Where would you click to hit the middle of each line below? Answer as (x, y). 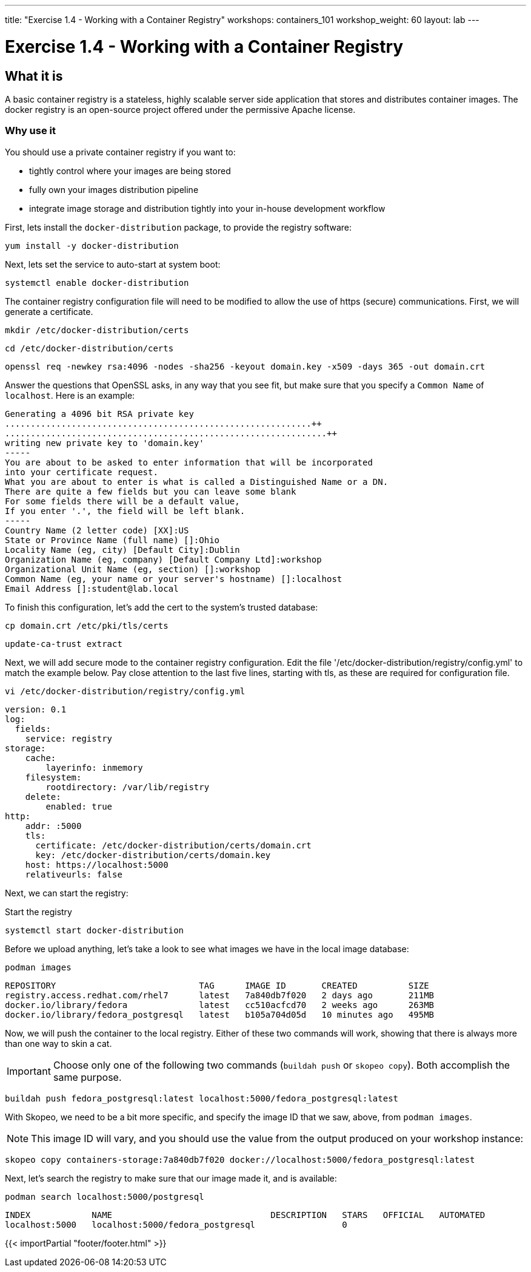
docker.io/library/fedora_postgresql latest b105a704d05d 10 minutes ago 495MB (220, 1014)
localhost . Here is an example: (70, 395)
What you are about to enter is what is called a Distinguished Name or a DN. (197, 482)
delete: (43, 797)
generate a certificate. (49, 311)
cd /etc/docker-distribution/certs (89, 348)
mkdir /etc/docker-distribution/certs (97, 330)
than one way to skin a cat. (58, 1043)
